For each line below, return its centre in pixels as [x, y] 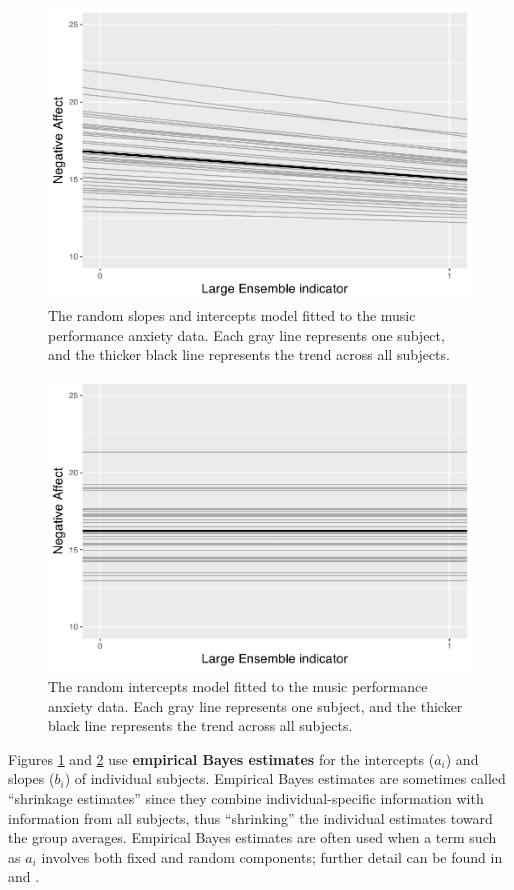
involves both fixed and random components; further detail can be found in [272, 856]
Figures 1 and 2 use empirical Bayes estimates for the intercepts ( [221, 758]
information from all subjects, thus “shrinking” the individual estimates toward [250, 817]
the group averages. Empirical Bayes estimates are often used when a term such [252, 837]
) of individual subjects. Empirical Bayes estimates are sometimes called [285, 778]
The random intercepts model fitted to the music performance [238, 686]
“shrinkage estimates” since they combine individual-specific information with [246, 798]
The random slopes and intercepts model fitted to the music [232, 315]
